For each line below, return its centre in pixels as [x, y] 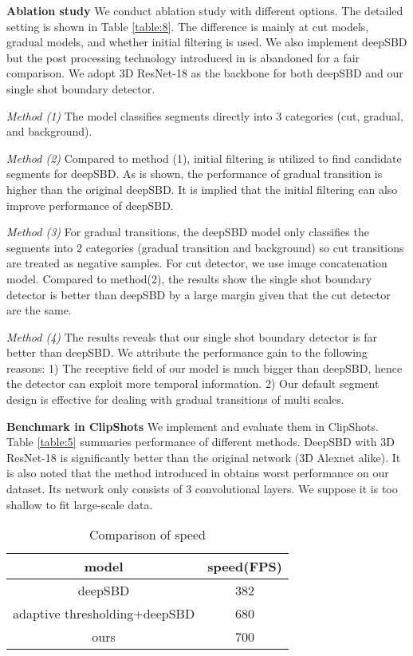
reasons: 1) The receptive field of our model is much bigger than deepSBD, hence [205, 368]
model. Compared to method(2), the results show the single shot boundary [189, 278]
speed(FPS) [245, 567]
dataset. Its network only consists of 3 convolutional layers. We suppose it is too [202, 489]
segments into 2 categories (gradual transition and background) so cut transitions [205, 247]
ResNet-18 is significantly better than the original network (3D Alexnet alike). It [204, 457]
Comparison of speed [147, 535]
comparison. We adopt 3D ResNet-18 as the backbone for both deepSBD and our [205, 73]
